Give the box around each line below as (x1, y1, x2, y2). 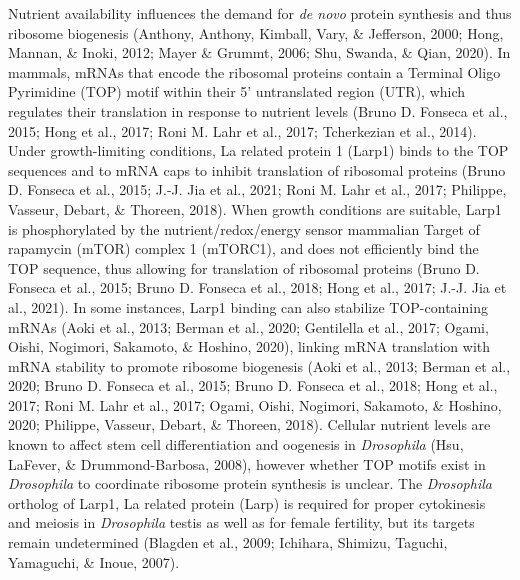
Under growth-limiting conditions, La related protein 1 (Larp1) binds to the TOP (8, 140, 509, 161)
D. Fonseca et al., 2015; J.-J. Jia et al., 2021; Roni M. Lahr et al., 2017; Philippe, (8, 179, 507, 200)
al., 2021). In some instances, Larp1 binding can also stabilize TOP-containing (8, 296, 488, 317)
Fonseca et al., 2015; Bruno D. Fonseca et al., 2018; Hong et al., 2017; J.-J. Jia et (8, 277, 507, 298)
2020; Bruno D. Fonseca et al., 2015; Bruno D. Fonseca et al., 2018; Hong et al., (8, 375, 498, 396)
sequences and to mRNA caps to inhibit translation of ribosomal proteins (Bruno (8, 159, 506, 180)
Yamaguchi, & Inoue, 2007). (8, 551, 180, 572)
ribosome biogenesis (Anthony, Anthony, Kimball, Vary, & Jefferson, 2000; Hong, (8, 22, 504, 43)
